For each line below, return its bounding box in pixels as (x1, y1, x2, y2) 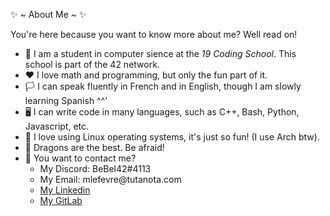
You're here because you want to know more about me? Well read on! (10, 29, 298, 40)
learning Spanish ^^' (24, 95, 108, 106)
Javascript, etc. (24, 120, 90, 132)
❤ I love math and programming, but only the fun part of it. (24, 69, 268, 81)
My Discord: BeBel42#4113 (39, 163, 152, 174)
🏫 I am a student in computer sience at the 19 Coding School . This (24, 48, 297, 59)
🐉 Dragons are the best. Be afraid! (24, 142, 165, 153)
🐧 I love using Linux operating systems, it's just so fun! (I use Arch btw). (24, 131, 320, 143)
